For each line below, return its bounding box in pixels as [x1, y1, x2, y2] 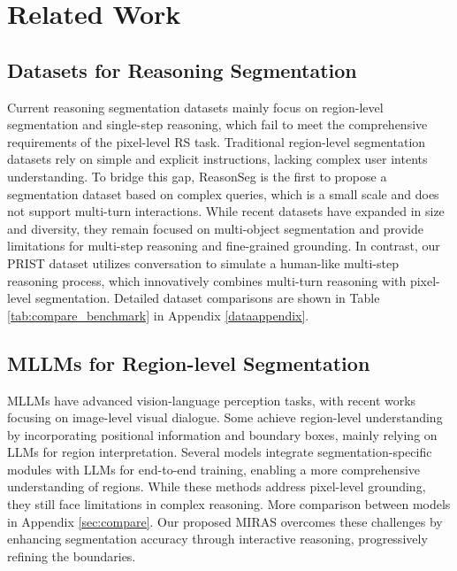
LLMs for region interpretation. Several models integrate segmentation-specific [7, 443, 432, 461]
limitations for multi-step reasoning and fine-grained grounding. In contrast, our [7, 236, 440, 255]
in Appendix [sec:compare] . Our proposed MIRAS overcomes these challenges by [7, 512, 443, 530]
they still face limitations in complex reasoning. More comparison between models [7, 495, 451, 513]
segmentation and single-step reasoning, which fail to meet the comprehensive [7, 115, 428, 134]
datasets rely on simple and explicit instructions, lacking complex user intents [7, 150, 428, 168]
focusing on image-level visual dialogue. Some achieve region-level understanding [7, 408, 443, 427]
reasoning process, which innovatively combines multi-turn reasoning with [7, 271, 407, 289]
